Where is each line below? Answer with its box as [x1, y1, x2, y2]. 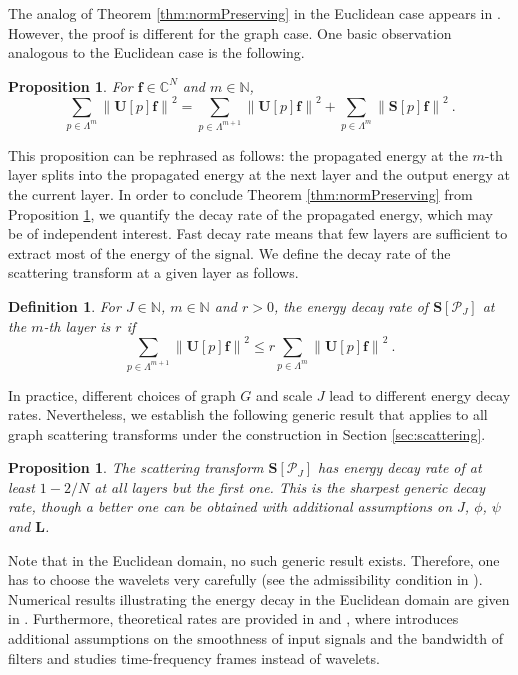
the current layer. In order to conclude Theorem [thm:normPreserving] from [8, 183, 473, 204]
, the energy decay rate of [273, 295, 429, 316]
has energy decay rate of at [318, 457, 482, 478]
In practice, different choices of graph [8, 384, 236, 405]
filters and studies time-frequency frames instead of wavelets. [8, 647, 380, 668]
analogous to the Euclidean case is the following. [8, 42, 305, 63]
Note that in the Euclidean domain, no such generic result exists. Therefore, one [8, 549, 500, 570]
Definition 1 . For [8, 295, 121, 316]
